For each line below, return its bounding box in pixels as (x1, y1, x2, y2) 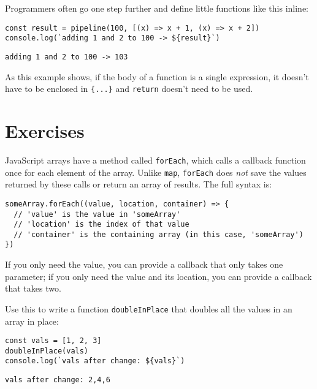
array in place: (5, 314, 59, 327)
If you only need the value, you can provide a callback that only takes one (5, 258, 283, 271)
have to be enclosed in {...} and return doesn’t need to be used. (5, 82, 253, 95)
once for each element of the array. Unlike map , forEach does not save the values (5, 165, 307, 178)
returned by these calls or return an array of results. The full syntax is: (5, 178, 272, 191)
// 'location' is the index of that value (13, 220, 189, 229)
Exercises (5, 118, 85, 143)
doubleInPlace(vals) (5, 346, 89, 355)
